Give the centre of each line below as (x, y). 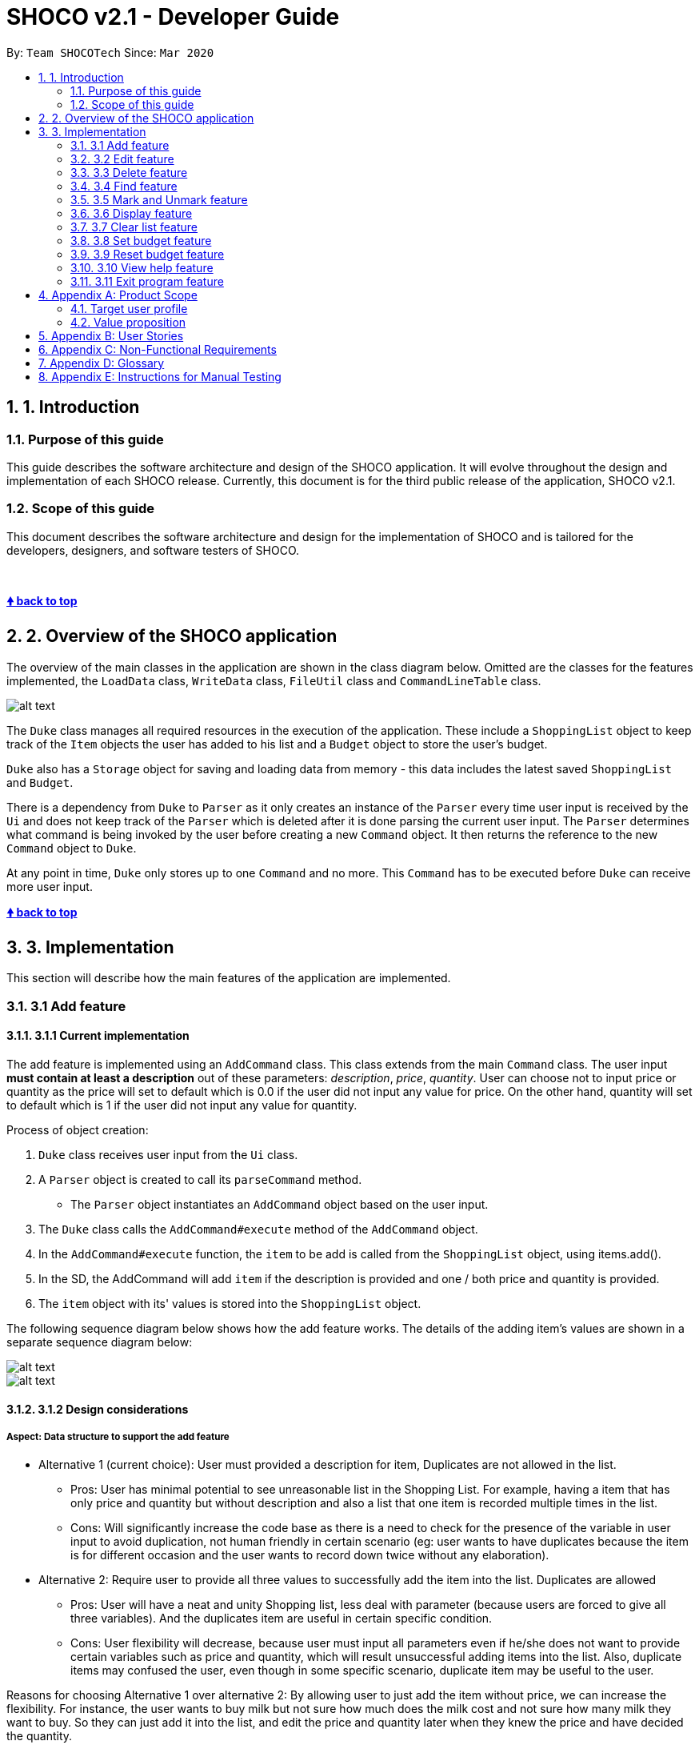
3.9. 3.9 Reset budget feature (148, 254)
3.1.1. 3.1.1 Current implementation (98, 1036)
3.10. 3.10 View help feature (142, 267)
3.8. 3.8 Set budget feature (141, 240)
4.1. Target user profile (129, 308)
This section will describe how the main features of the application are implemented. (229, 978)
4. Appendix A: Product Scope (118, 295)
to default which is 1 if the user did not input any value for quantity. (182, 1105)
